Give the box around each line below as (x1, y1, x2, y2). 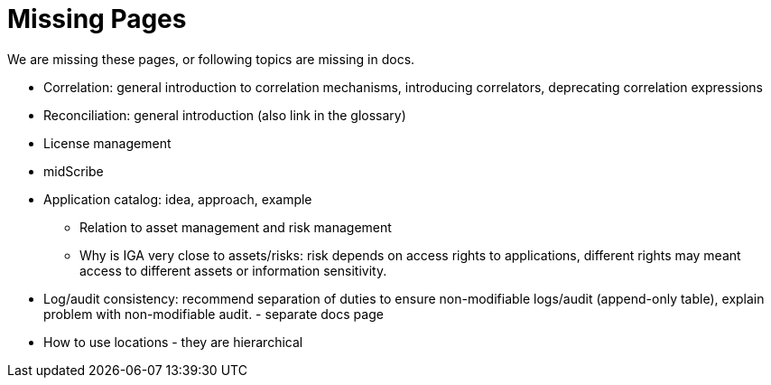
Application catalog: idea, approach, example (43, 191, 312, 207)
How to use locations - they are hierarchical (43, 333, 303, 350)
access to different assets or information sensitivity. (79, 262, 387, 278)
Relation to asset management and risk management (79, 219, 392, 235)
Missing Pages (7, 4, 187, 34)
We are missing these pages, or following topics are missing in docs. (7, 51, 415, 67)
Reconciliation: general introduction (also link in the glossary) (43, 107, 406, 123)
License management (43, 135, 172, 151)
